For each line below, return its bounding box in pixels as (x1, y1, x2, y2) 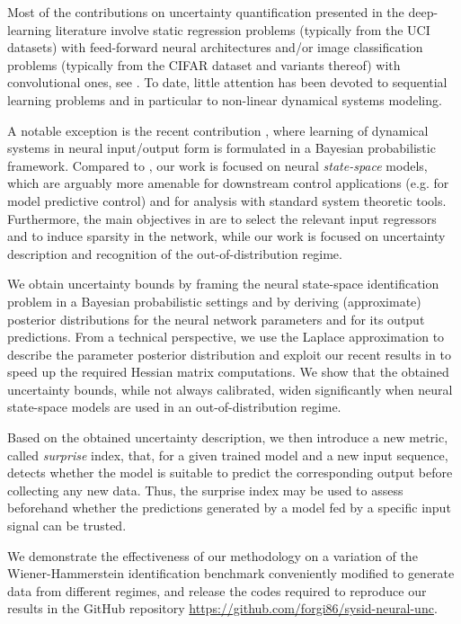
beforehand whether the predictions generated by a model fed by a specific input (7, 498, 451, 517)
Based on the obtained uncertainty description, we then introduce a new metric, (7, 428, 448, 447)
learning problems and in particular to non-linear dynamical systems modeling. (7, 90, 442, 109)
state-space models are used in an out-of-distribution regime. (7, 397, 341, 416)
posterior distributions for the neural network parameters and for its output (7, 309, 425, 328)
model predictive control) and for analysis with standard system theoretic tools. (7, 191, 447, 209)
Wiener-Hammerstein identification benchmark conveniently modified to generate (7, 564, 455, 583)
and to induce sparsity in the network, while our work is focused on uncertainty (7, 227, 446, 245)
